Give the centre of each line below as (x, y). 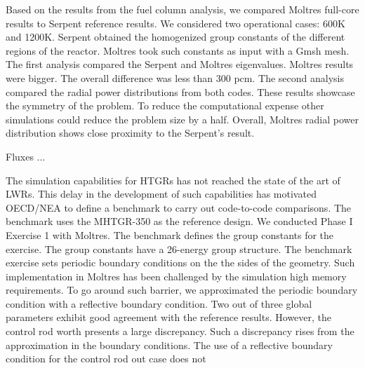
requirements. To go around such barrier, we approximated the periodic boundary (182, 290)
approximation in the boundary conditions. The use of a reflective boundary (169, 345)
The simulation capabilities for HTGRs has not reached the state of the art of (173, 180)
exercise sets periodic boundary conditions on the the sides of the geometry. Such (180, 263)
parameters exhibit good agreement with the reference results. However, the (169, 317)
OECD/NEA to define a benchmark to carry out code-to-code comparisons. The (179, 207)
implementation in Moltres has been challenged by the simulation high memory (176, 276)
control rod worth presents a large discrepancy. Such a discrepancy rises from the (180, 331)
